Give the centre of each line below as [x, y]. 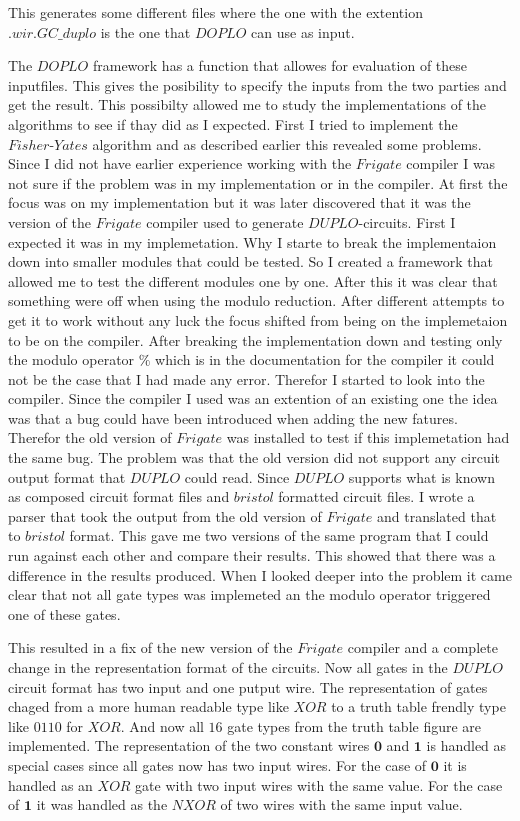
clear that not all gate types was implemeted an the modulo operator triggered [249, 594]
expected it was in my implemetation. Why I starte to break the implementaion [252, 241]
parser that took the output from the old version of [165, 515]
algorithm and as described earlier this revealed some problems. [287, 143]
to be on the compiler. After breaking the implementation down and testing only [255, 339]
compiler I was [451, 163]
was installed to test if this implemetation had [368, 437]
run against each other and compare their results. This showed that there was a [252, 555]
